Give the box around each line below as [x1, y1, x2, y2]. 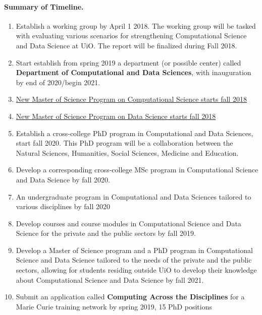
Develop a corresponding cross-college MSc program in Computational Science [16, 164, 258, 175]
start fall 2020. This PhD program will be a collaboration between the [16, 138, 233, 148]
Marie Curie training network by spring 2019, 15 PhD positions [16, 301, 212, 311]
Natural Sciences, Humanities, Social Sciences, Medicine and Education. [16, 147, 239, 158]
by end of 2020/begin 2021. [16, 77, 100, 87]
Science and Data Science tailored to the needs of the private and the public [16, 255, 252, 265]
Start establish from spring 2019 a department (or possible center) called [16, 57, 241, 68]
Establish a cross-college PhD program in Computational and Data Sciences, [16, 128, 253, 138]
